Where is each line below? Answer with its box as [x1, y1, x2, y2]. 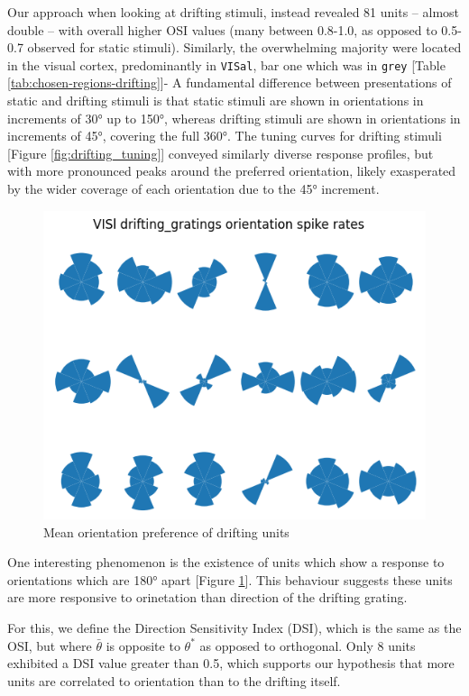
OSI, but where [7, 636, 92, 655]
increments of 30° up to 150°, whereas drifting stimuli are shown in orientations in [7, 108, 461, 127]
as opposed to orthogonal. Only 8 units [199, 636, 416, 655]
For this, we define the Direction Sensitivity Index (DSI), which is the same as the [7, 618, 462, 637]
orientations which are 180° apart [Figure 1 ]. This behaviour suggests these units [7, 570, 453, 589]
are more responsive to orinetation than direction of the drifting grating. [7, 588, 408, 607]
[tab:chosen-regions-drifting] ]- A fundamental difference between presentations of [7, 73, 452, 92]
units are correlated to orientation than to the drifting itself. [7, 671, 341, 690]
